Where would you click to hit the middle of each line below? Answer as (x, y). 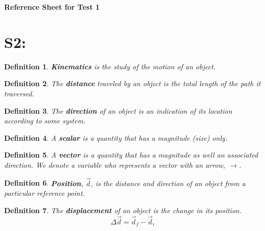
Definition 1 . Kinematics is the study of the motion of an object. (110, 66)
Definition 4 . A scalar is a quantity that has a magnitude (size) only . (116, 137)
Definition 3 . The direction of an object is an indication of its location (118, 110)
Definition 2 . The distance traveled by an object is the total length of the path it (132, 83)
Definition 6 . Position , (44, 183)
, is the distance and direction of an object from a (168, 183)
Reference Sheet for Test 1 (52, 7)
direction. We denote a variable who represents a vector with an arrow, (115, 164)
